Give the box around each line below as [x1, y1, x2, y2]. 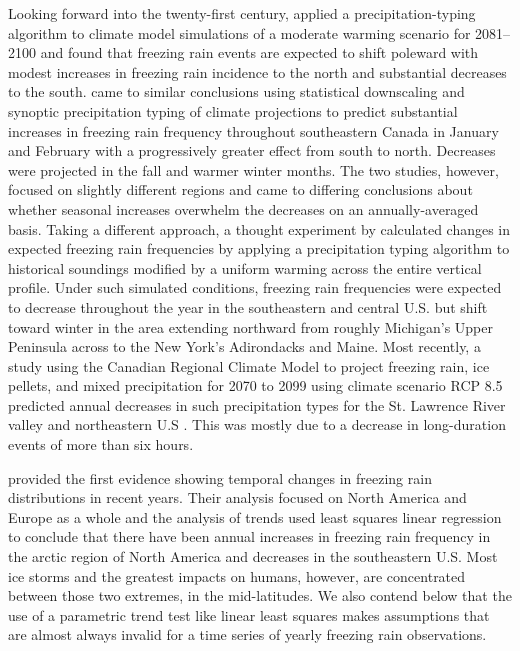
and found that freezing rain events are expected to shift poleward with [40, 42, 479, 63]
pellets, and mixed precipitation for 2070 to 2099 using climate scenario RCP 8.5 [8, 375, 503, 396]
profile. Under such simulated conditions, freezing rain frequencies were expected [8, 277, 502, 298]
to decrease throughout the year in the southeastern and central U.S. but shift [8, 296, 488, 317]
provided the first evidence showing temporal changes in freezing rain [8, 467, 432, 488]
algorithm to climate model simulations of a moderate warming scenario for [8, 22, 471, 43]
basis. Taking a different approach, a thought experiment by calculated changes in [8, 218, 511, 239]
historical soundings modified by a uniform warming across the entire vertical [8, 257, 482, 278]
